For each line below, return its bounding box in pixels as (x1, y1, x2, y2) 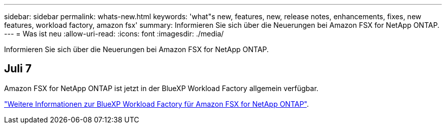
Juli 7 (4, 62, 32, 75)
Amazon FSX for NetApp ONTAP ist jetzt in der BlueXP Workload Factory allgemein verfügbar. (4, 83, 319, 93)
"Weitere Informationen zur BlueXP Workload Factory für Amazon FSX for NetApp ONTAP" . (4, 99, 309, 108)
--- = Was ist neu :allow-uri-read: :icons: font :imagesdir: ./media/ (4, 29, 224, 38)
